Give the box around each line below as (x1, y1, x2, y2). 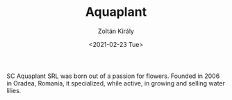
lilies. (6, 86, 22, 94)
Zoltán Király (97, 27, 135, 35)
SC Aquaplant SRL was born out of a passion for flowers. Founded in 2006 (6, 72, 220, 80)
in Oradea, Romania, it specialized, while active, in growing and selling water (6, 79, 225, 87)
